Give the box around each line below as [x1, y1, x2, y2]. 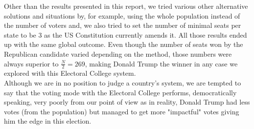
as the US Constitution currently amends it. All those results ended [44, 29, 247, 40]
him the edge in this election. [4, 116, 92, 126]
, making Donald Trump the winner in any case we [85, 58, 238, 68]
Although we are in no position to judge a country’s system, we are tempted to [4, 77, 241, 87]
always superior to [4, 58, 59, 68]
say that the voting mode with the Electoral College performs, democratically [4, 87, 237, 97]
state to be [4, 29, 36, 40]
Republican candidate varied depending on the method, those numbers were [4, 48, 232, 59]
